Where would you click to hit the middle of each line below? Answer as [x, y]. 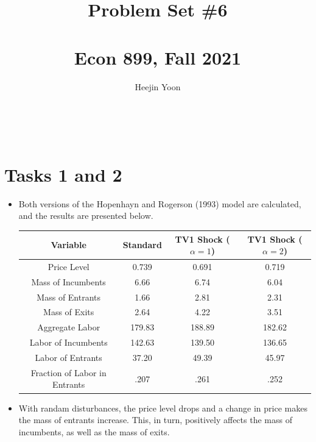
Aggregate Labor [69, 327]
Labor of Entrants [68, 357]
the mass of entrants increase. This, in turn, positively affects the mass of [155, 420]
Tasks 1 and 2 [63, 174]
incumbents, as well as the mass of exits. [94, 431]
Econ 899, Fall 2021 [158, 57]
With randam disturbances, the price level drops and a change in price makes [163, 408]
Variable [68, 245]
